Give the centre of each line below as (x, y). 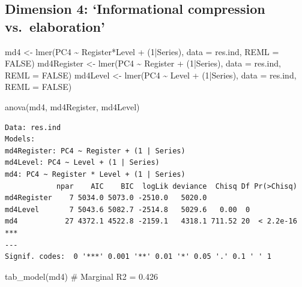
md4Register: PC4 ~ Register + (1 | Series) (95, 151)
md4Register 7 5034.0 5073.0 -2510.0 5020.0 (106, 198)
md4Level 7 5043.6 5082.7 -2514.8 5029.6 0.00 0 (128, 209)
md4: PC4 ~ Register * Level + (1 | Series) (95, 174)
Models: (20, 139)
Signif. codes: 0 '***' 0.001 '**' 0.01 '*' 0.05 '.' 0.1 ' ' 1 (138, 257)
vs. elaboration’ (55, 26)
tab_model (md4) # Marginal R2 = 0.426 (81, 276)
